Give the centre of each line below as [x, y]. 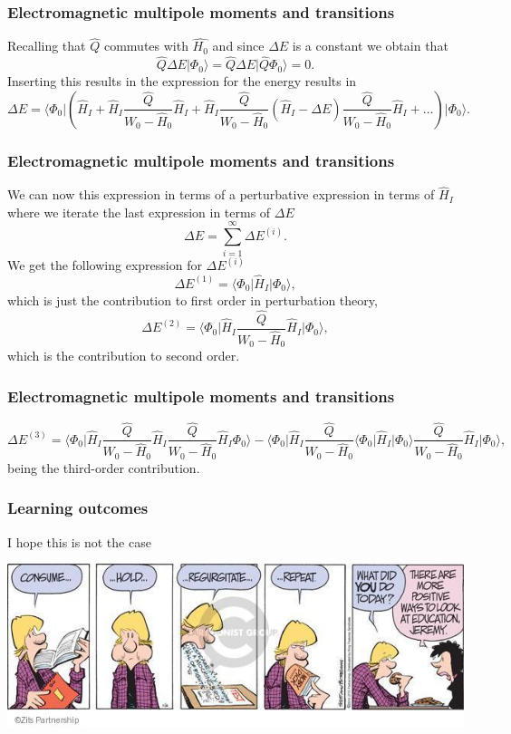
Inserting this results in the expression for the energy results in [182, 81]
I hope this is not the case [79, 541]
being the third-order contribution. [104, 467]
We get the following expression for [105, 265]
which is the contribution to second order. [124, 356]
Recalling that [47, 46]
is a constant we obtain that [370, 46]
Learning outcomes [78, 508]
